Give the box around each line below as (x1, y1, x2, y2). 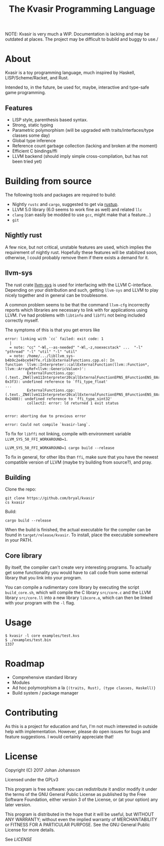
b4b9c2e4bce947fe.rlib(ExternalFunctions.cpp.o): (5, 358, 108, 363)
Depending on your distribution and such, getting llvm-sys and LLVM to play (5, 287, 159, 293)
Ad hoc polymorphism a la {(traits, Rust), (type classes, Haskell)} (12, 685, 156, 691)
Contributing (5, 707, 58, 719)
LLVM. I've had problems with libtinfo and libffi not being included (5, 312, 145, 318)
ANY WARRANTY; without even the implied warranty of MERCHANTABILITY (5, 816, 158, 822)
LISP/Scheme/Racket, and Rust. (5, 75, 69, 81)
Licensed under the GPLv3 (5, 776, 59, 782)
